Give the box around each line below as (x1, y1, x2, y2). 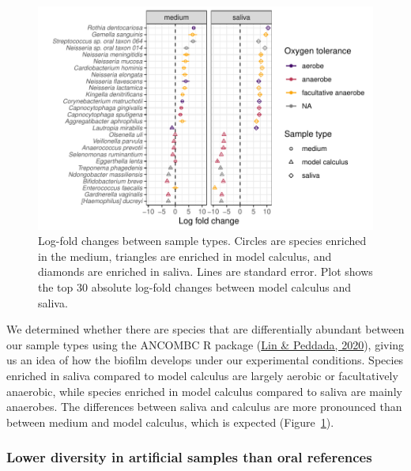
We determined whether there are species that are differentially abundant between (6, 321, 405, 337)
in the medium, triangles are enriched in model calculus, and (38, 247, 332, 264)
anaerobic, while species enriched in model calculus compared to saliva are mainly (6, 382, 402, 399)
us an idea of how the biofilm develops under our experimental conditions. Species (6, 352, 404, 368)
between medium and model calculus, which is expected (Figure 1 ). (6, 413, 334, 430)
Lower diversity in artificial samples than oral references (6, 447, 372, 467)
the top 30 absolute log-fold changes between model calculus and (38, 279, 352, 296)
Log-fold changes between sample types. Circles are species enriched (38, 232, 367, 249)
